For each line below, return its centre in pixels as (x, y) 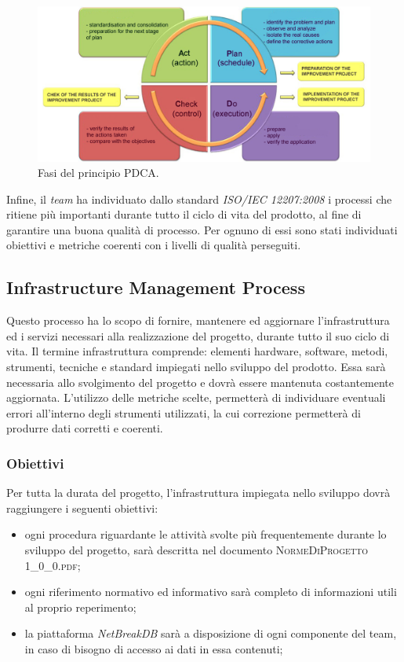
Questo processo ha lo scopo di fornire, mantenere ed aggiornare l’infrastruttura (198, 320)
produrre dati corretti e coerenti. (85, 428)
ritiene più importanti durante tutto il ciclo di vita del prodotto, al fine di (184, 214)
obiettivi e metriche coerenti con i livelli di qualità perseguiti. (154, 245)
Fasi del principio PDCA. (98, 173)
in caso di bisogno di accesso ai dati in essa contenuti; (154, 648)
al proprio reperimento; (80, 607)
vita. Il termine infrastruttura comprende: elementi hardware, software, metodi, (197, 351)
